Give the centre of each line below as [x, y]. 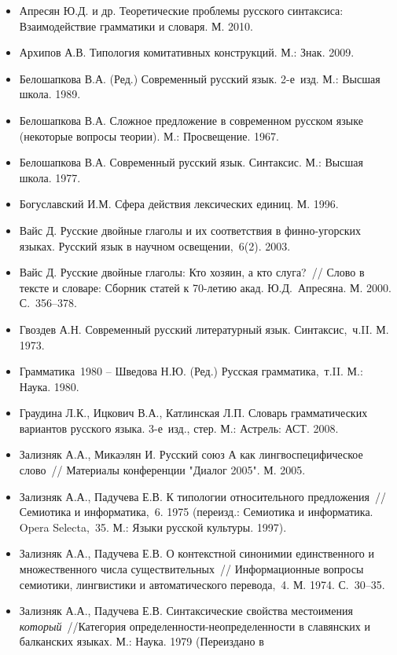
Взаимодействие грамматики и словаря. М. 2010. [136, 26]
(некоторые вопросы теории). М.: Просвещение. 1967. [149, 135]
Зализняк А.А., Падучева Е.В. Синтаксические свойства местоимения [186, 611]
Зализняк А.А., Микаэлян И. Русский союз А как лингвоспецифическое [191, 454]
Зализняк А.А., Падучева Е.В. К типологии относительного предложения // [202, 496]
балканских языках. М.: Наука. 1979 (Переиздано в [142, 641]
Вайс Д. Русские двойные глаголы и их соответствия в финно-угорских [190, 230]
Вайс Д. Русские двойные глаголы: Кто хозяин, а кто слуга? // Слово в [192, 272]
